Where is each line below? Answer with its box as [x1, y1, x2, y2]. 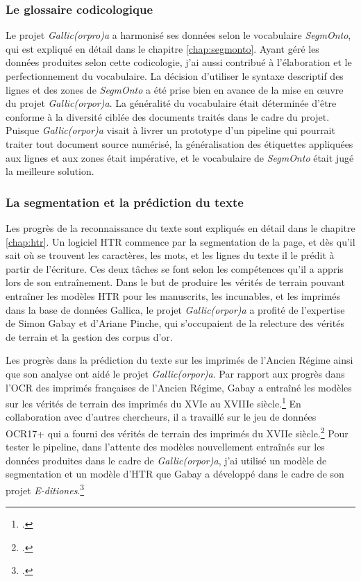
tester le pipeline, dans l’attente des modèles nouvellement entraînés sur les [6, 439, 325, 454]
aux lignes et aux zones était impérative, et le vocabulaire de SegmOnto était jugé [6, 150, 354, 165]
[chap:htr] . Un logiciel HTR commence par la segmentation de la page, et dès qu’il [6, 234, 355, 249]
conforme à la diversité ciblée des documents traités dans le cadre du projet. [6, 109, 330, 124]
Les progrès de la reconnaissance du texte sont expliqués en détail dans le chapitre [6, 220, 355, 235]
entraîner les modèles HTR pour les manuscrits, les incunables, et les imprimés [6, 288, 341, 303]
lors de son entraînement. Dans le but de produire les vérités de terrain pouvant [6, 275, 345, 289]
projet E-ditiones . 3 [6, 480, 85, 497]
